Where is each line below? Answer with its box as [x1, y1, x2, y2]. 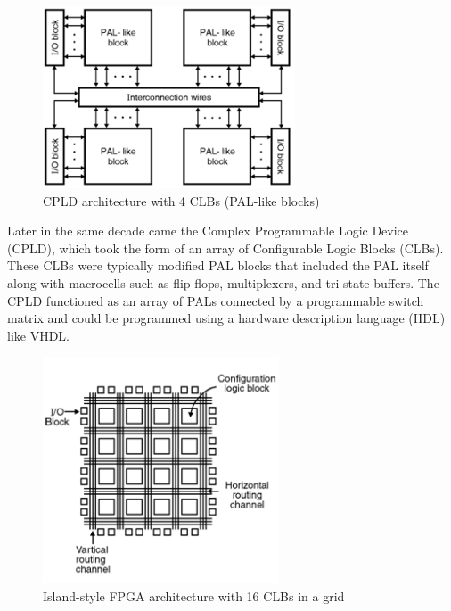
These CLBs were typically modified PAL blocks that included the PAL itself [7, 256, 429, 275]
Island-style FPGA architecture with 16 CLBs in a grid [43, 586, 345, 605]
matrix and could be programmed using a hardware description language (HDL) [7, 309, 446, 327]
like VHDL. [7, 326, 70, 344]
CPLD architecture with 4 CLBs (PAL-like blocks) [43, 191, 320, 210]
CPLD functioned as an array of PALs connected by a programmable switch [7, 291, 424, 310]
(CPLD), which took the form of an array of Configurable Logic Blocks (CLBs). [7, 238, 444, 257]
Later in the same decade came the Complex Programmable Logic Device [7, 221, 409, 240]
